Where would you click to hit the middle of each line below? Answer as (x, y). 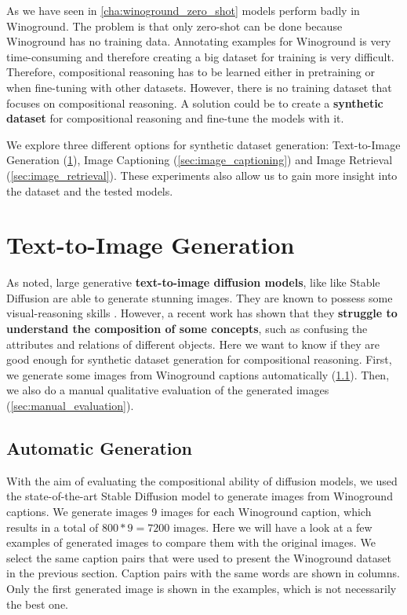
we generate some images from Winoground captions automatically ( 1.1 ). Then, (198, 374)
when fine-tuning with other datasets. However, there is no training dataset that (199, 87)
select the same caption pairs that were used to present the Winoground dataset (199, 557)
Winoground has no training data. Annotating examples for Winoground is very (199, 41)
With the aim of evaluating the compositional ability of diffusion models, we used (202, 480)
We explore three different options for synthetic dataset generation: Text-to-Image (203, 144)
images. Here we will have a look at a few (273, 527)
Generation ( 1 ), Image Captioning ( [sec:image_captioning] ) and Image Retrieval (200, 160)
